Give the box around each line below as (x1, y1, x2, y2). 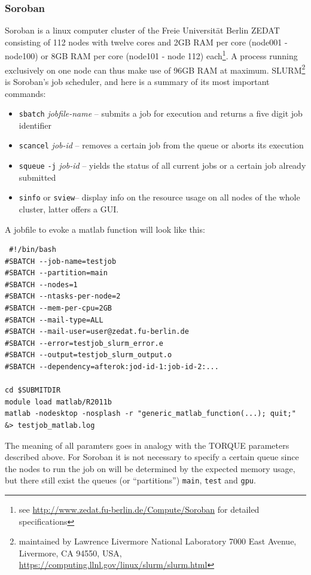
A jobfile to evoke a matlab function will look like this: (5, 223, 205, 235)
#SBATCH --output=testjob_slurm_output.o (5, 351, 172, 360)
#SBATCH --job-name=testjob (5, 257, 117, 266)
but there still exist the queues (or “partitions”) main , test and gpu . (5, 474, 256, 486)
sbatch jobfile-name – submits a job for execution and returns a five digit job (19, 107, 303, 120)
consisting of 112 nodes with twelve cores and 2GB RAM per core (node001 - (5, 35, 288, 48)
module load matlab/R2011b (5, 397, 112, 406)
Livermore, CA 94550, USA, (19, 546, 122, 559)
